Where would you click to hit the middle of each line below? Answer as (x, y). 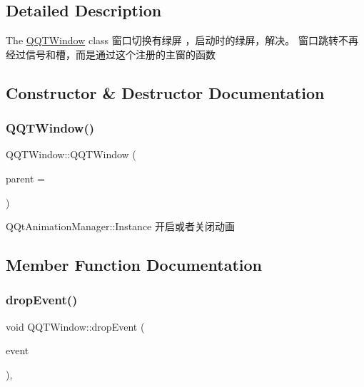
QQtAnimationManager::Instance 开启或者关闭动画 (120, 226)
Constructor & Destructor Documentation (165, 92)
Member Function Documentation (134, 265)
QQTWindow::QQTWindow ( (71, 154)
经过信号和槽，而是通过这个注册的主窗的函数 (111, 54)
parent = (25, 178)
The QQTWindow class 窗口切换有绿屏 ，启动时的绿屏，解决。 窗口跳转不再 (182, 40)
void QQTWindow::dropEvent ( (75, 326)
